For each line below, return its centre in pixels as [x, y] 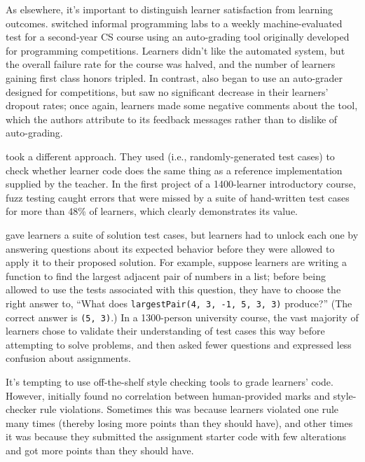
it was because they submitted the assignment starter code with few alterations [176, 436]
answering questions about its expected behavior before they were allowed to [170, 248]
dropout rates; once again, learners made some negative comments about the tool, [182, 105]
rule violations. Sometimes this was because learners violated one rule [190, 409]
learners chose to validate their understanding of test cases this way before [165, 331]
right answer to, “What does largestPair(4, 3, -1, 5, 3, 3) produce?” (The [179, 303]
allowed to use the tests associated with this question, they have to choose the [173, 289]
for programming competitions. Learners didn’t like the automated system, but [175, 50]
